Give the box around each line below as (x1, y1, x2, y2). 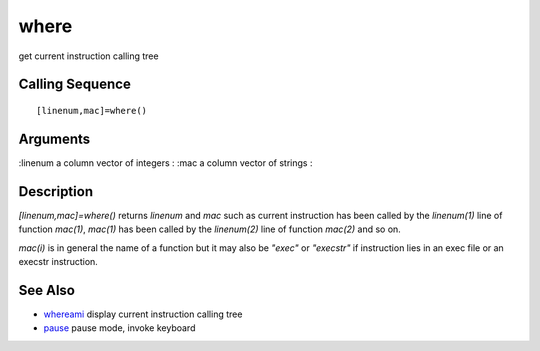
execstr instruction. (18, 255, 99, 267)
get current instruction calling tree (18, 50, 159, 62)
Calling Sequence (18, 76, 132, 93)
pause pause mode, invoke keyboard (43, 322, 196, 334)
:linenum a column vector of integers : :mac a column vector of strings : (18, 156, 313, 169)
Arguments (18, 130, 91, 147)
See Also (18, 281, 75, 299)
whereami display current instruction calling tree (43, 308, 243, 320)
